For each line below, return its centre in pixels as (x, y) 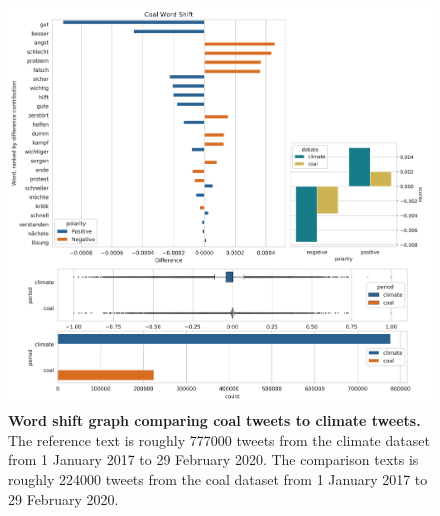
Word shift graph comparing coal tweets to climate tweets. (214, 420)
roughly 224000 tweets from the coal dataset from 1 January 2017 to (218, 479)
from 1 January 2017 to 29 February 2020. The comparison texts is (213, 459)
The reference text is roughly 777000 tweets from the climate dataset (219, 439)
